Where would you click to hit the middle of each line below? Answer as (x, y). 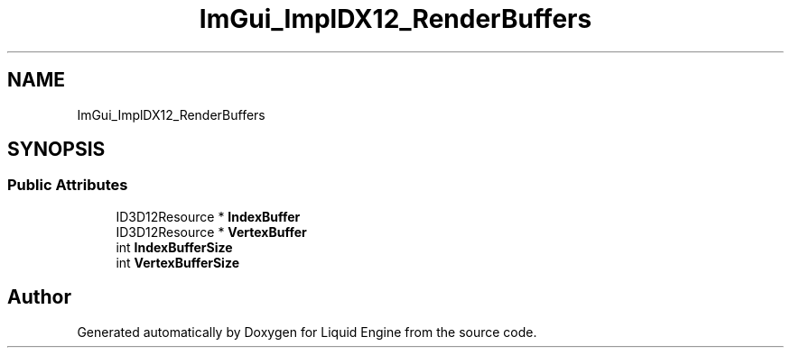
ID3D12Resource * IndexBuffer (208, 216)
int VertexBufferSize (177, 262)
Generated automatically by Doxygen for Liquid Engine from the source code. (307, 332)
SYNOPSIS (56, 150)
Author (39, 297)
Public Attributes (68, 185)
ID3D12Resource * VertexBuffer (211, 232)
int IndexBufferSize (174, 247)
